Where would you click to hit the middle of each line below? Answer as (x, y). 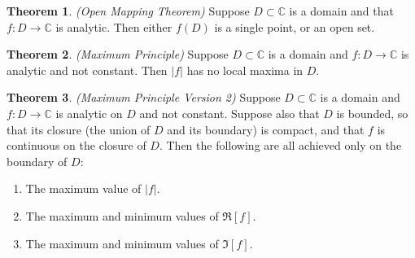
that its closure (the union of (79, 129)
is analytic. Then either (114, 26)
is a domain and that (341, 11)
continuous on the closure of (76, 145)
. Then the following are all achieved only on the (280, 145)
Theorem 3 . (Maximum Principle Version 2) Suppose (144, 97)
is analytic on (89, 113)
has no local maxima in (245, 70)
